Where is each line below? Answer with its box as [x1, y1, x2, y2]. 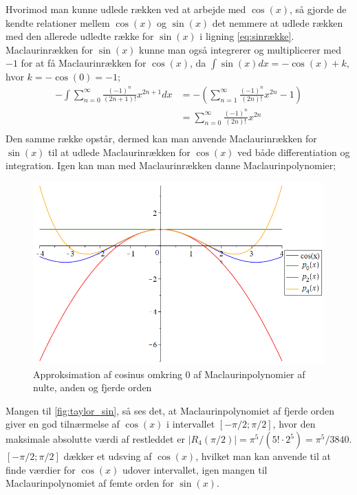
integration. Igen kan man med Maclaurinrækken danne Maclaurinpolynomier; [6, 158, 336, 173]
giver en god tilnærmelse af [6, 417, 120, 431]
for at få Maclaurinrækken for [21, 56, 147, 70]
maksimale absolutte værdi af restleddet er [6, 432, 185, 445]
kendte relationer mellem [6, 15, 110, 30]
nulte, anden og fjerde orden [33, 380, 152, 395]
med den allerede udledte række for [6, 29, 154, 43]
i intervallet [166, 417, 215, 431]
